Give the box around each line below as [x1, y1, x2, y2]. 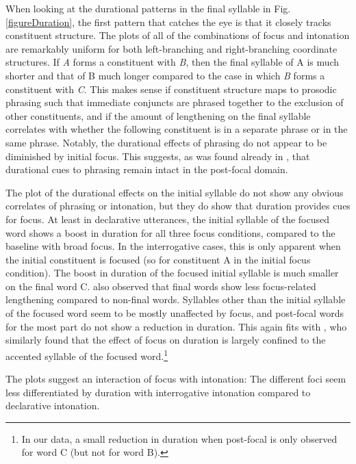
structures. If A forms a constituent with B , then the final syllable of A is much [5, 55, 340, 69]
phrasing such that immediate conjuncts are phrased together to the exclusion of [5, 95, 344, 109]
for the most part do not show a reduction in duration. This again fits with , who [5, 319, 347, 333]
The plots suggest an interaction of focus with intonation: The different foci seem [5, 372, 346, 386]
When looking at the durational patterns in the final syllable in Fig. [5, 1, 291, 15]
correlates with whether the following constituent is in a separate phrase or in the [5, 122, 348, 136]
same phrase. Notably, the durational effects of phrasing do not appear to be [5, 135, 327, 149]
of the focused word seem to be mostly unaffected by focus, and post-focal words [5, 306, 344, 320]
